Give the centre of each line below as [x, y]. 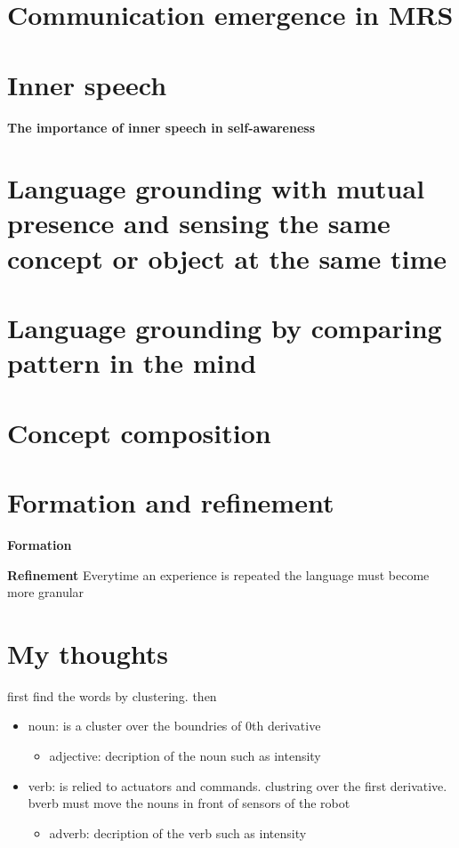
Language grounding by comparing [225, 328]
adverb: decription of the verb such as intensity [178, 832]
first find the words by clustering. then [112, 695]
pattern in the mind [132, 363]
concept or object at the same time [227, 258]
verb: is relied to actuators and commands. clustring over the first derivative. [238, 785]
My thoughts [88, 653]
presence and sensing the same [199, 223]
